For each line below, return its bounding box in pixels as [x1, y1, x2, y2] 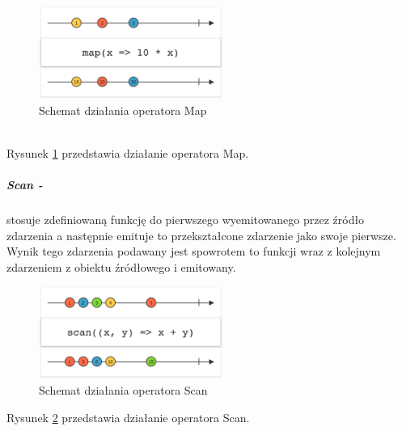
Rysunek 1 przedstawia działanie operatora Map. [6, 144, 249, 161]
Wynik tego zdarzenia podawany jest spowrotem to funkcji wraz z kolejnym [6, 243, 381, 260]
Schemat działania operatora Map [39, 101, 207, 118]
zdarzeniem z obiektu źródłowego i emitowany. [6, 258, 236, 275]
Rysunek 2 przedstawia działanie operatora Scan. [6, 408, 250, 425]
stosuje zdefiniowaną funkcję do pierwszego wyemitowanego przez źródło [6, 210, 365, 227]
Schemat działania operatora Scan [39, 382, 208, 398]
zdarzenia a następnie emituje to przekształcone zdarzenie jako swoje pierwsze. [6, 226, 396, 243]
